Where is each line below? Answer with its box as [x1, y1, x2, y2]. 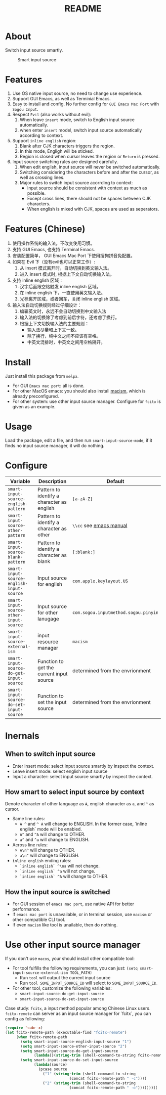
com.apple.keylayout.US [72, 578, 128, 584]
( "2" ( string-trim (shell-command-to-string [42, 1081, 136, 1086]
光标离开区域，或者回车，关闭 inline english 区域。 [19, 296, 123, 302]
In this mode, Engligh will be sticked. [19, 148, 94, 154]
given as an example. [12, 403, 56, 409]
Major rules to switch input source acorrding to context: [19, 179, 133, 185]
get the [37, 664, 54, 671]
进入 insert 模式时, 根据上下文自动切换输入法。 [19, 271, 115, 277]
